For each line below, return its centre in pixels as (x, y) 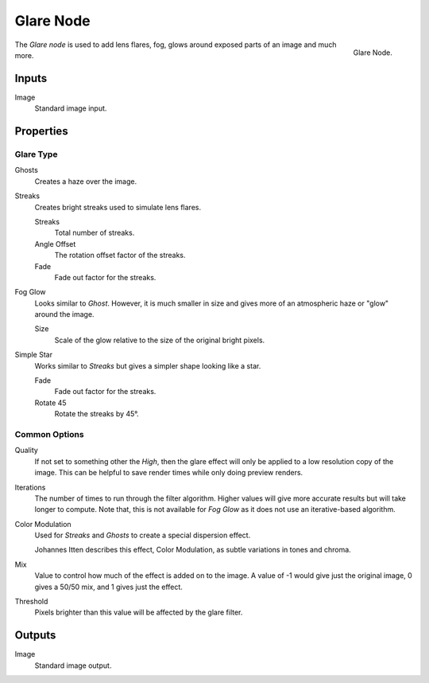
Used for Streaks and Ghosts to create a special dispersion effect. (143, 535)
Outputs (35, 636)
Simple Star (34, 355)
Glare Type (36, 154)
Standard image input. (71, 108)
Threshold (31, 602)
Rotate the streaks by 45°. (97, 414)
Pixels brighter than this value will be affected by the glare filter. (139, 612)
